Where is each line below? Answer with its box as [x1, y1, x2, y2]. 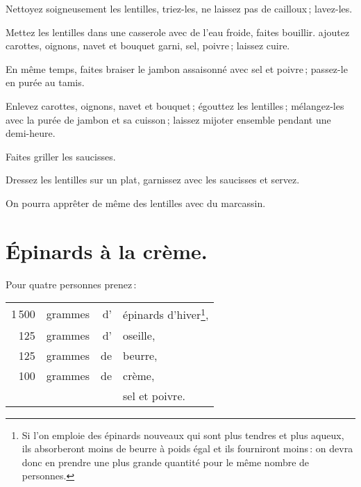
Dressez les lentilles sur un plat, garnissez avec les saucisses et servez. [6, 172, 300, 187]
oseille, [123, 327, 156, 343]
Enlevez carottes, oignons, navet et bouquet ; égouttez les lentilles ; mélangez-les [6, 98, 344, 113]
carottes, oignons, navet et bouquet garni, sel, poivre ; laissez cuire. [6, 38, 290, 53]
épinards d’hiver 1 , [123, 304, 209, 323]
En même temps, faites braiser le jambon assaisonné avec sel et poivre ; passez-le [6, 61, 348, 76]
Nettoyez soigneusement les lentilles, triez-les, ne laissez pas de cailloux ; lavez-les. [6, 1, 353, 15]
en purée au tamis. [6, 75, 85, 90]
